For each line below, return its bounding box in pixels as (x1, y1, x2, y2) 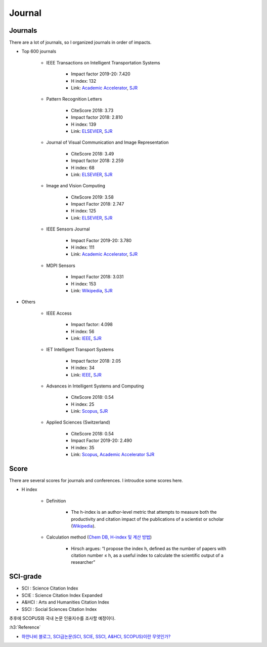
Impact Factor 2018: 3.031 (71, 274, 124, 280)
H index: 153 (71, 280, 96, 287)
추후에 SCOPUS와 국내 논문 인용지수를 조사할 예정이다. (9, 615, 116, 621)
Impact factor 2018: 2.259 (71, 158, 124, 163)
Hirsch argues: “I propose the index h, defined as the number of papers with (71, 545, 226, 551)
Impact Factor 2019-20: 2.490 (71, 437, 133, 443)
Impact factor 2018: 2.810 (71, 114, 123, 120)
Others (21, 299, 36, 305)
